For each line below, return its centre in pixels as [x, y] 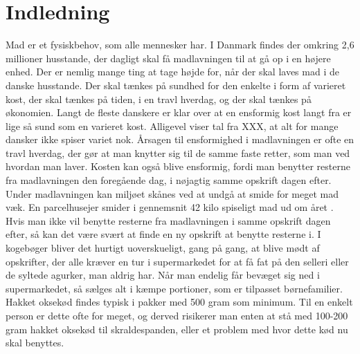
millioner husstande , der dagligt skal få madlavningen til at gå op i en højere [168, 58]
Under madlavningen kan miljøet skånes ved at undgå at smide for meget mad [172, 193]
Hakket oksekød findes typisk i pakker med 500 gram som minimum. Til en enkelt [179, 302]
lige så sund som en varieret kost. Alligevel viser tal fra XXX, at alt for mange [172, 125]
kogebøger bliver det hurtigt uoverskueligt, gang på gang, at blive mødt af [163, 248]
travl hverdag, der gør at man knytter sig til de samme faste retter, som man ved [178, 152]
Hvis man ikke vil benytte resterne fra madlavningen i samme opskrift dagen [168, 220]
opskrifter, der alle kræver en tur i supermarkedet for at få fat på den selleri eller [177, 261]
